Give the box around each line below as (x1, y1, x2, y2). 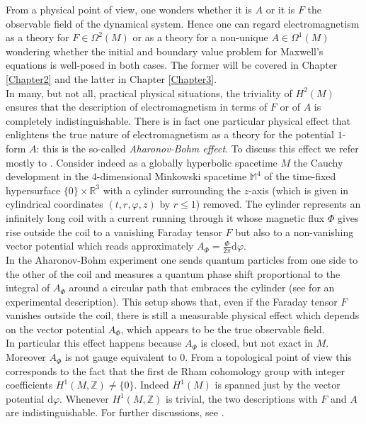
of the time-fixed (264, 169, 336, 184)
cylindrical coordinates (6, 196, 103, 211)
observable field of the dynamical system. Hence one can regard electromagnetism (6, 16, 360, 30)
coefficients (6, 377, 53, 392)
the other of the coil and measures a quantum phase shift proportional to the (6, 266, 341, 281)
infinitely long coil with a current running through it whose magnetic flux (6, 210, 325, 225)
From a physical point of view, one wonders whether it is (6, 2, 252, 16)
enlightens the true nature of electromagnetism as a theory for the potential (6, 127, 334, 142)
